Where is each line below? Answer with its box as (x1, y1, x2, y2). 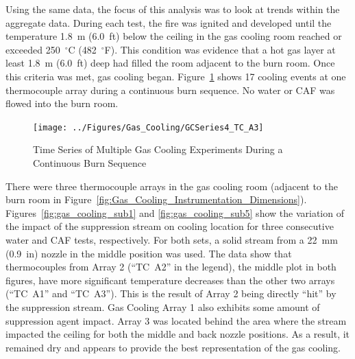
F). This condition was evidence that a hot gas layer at (104, 42, 336, 56)
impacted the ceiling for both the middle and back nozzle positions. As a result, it (5, 327, 350, 341)
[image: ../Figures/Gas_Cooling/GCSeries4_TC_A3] (33, 122, 264, 132)
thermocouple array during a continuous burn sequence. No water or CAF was (5, 82, 335, 97)
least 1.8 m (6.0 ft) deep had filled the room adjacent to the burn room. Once (5, 56, 335, 70)
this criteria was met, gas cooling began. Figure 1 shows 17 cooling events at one (5, 69, 346, 83)
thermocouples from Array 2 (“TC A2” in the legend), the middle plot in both (5, 259, 336, 274)
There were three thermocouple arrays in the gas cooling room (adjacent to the (5, 178, 338, 193)
